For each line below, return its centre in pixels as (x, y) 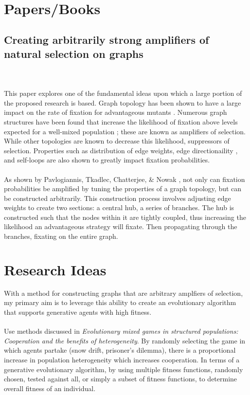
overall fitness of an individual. (50, 388)
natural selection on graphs (74, 54)
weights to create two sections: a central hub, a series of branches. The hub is (119, 207)
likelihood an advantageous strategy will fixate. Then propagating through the (121, 226)
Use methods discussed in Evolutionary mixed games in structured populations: (121, 331)
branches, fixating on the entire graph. (61, 236)
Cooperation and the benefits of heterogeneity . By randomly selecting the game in (125, 340)
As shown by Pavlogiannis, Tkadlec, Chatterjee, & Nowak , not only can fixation (125, 179)
